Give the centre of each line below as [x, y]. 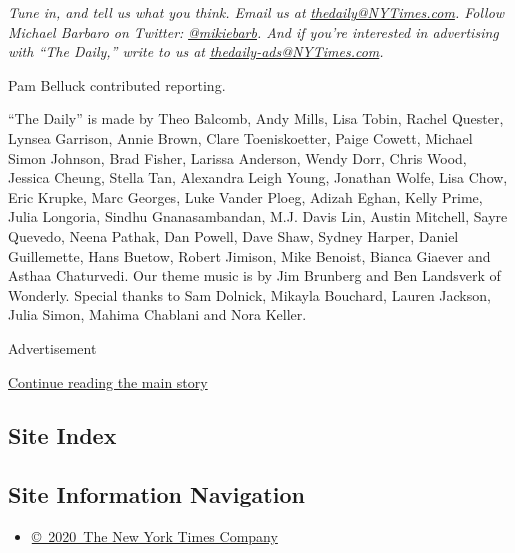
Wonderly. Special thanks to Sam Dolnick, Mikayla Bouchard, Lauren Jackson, [249, 294]
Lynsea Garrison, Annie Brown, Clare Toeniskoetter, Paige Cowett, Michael [240, 137]
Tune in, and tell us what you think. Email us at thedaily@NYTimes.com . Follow [256, 12]
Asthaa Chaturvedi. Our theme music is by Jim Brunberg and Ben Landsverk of [254, 275]
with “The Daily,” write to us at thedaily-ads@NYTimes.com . [196, 51]
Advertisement [52, 347]
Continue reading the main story [108, 381]
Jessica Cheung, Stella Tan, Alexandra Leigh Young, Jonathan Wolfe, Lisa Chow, [258, 177]
